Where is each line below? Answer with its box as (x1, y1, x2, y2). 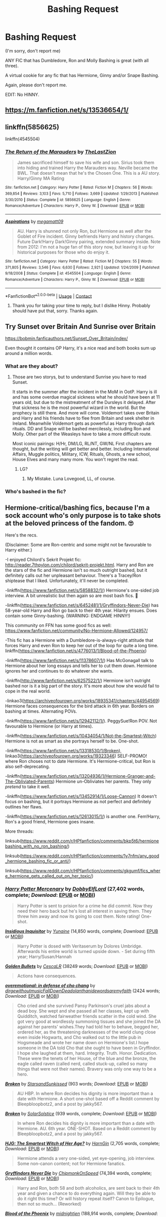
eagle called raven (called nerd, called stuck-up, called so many (17, 1061, 148, 1067)
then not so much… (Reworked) (17, 1201, 82, 1207)
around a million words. (5, 350, 53, 356)
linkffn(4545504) (5, 136, 40, 142)
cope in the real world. (5, 688, 51, 694)
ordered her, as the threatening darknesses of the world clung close (17, 1029, 156, 1035)
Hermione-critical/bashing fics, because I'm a (5, 503, 150, 512)
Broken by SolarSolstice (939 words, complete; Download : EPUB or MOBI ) (5, 1111, 157, 1117)
